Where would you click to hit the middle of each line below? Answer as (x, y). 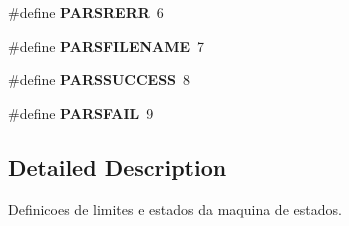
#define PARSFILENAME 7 (106, 45)
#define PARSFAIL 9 (81, 112)
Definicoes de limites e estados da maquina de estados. (175, 208)
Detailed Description (117, 166)
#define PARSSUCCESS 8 (99, 79)
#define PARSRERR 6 (86, 12)
